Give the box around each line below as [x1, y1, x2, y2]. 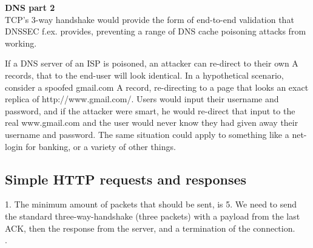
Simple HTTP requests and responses [5, 169, 247, 188]
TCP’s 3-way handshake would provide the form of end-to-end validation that [5, 13, 294, 25]
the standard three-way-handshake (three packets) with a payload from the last [5, 209, 300, 222]
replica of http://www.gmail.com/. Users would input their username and [5, 93, 279, 105]
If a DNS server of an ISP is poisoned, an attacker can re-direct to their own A [5, 57, 298, 70]
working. [5, 36, 37, 49]
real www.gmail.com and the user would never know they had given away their [5, 116, 298, 129]
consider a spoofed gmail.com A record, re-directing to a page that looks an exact [5, 80, 309, 93]
